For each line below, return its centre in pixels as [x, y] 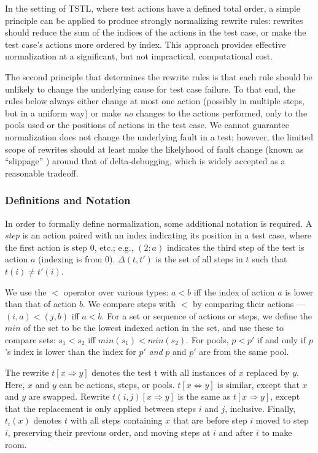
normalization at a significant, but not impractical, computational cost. [139, 56]
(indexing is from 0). [77, 259]
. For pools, [207, 339]
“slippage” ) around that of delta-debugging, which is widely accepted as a [145, 161]
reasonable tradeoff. [42, 173]
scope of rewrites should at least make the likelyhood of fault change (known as [154, 149]
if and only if [282, 339]
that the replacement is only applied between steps [100, 408]
